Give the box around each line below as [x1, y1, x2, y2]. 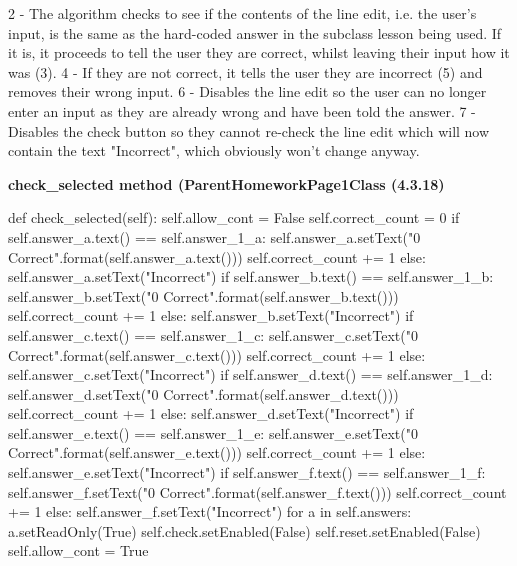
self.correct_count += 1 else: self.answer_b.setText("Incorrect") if [8, 305, 414, 326]
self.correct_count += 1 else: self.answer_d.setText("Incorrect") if [8, 403, 414, 424]
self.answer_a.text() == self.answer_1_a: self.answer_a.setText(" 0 [8, 226, 421, 247]
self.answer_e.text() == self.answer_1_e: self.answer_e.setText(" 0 [8, 422, 418, 443]
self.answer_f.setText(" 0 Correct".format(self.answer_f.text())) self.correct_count [8, 481, 507, 502]
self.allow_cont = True [8, 540, 149, 561]
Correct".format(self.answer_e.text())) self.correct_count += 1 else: [8, 442, 426, 463]
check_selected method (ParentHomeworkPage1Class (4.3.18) [8, 173, 445, 194]
